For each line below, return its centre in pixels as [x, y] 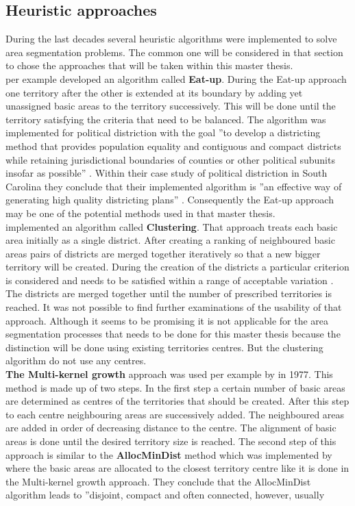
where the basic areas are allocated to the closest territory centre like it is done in [177, 468]
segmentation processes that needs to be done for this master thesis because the [173, 334]
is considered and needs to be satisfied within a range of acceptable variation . [170, 280]
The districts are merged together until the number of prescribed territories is [169, 293]
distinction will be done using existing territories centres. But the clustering [164, 347]
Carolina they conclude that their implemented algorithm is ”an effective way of [174, 186]
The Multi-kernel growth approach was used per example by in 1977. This [169, 374]
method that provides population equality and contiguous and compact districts [173, 146]
